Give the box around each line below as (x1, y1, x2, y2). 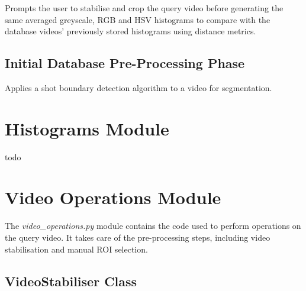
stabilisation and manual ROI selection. (5, 242, 148, 255)
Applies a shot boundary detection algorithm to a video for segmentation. (5, 81, 272, 93)
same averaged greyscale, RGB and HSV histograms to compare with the (5, 13, 270, 25)
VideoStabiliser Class (5, 271, 137, 290)
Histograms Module (5, 116, 169, 140)
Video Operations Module (5, 185, 221, 209)
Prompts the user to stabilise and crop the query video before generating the (5, 2, 284, 14)
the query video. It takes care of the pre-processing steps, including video (5, 231, 270, 244)
